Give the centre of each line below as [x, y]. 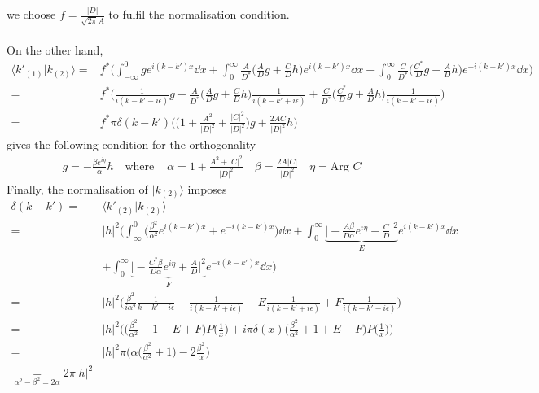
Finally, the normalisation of [77, 188]
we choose [31, 14]
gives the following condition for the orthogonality [131, 144]
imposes [207, 188]
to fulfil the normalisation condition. [199, 14]
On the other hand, [55, 49]
